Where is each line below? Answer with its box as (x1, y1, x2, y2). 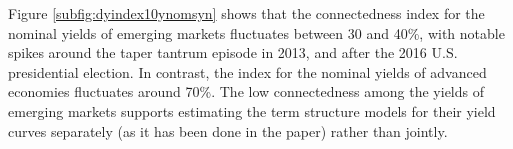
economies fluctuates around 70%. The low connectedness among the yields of (8, 81, 484, 102)
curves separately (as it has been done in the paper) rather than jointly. (8, 120, 448, 141)
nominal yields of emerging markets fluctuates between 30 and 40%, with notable (8, 22, 505, 43)
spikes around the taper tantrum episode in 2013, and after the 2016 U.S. (8, 42, 458, 63)
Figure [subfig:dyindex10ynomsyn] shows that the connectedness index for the (8, 3, 485, 23)
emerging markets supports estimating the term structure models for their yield (8, 100, 496, 121)
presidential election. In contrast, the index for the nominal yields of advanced (8, 61, 487, 82)
